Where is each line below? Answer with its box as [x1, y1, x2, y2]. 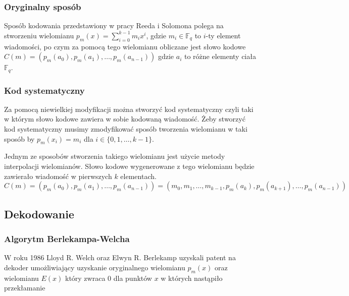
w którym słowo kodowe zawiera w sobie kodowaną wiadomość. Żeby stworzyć [4, 113, 245, 124]
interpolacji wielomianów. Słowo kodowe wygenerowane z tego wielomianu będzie [4, 161, 255, 171]
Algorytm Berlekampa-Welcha [4, 232, 130, 245]
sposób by [4, 133, 35, 144]
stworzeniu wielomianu [4, 30, 74, 40]
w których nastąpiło [161, 272, 223, 283]
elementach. [120, 170, 157, 181]
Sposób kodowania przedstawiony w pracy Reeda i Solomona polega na [4, 20, 224, 31]
